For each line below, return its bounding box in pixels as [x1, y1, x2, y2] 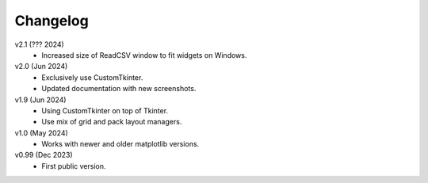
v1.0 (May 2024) [14, 128, 69, 138]
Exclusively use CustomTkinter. [41, 72, 143, 82]
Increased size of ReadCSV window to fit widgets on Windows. [41, 50, 247, 59]
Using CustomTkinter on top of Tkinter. [41, 105, 169, 115]
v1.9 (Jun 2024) [14, 95, 67, 105]
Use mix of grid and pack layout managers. [41, 117, 182, 127]
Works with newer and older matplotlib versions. [41, 139, 200, 149]
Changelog [14, 12, 89, 29]
